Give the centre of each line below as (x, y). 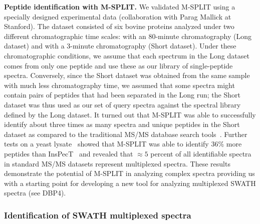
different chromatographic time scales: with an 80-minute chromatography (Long (128, 36)
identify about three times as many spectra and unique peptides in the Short (122, 124)
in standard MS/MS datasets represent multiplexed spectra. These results (117, 163)
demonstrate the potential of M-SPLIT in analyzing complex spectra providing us (129, 173)
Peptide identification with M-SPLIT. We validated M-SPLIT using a (120, 6)
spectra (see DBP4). (35, 193)
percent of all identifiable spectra (201, 153)
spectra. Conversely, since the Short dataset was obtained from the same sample (127, 75)
